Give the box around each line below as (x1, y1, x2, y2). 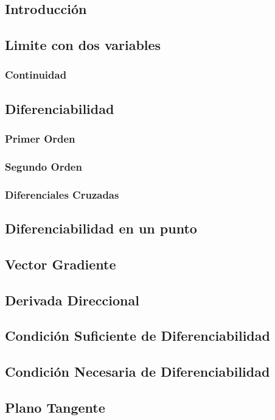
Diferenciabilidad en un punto (5, 219, 197, 238)
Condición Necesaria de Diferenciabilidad (5, 362, 270, 381)
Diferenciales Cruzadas (5, 187, 119, 202)
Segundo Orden (5, 158, 82, 174)
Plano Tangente (5, 398, 105, 417)
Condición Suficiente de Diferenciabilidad (5, 326, 270, 345)
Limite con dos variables (5, 35, 161, 54)
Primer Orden (5, 131, 75, 146)
